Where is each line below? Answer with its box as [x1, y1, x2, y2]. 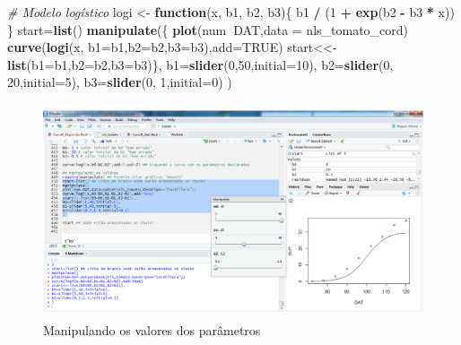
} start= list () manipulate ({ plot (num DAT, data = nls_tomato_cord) [7, 20, 409, 39]
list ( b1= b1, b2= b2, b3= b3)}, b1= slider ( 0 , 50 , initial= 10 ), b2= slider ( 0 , [7, 55, 394, 73]
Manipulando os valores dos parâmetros [43, 320, 261, 339]
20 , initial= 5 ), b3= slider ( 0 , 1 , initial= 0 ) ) [7, 73, 232, 91]
